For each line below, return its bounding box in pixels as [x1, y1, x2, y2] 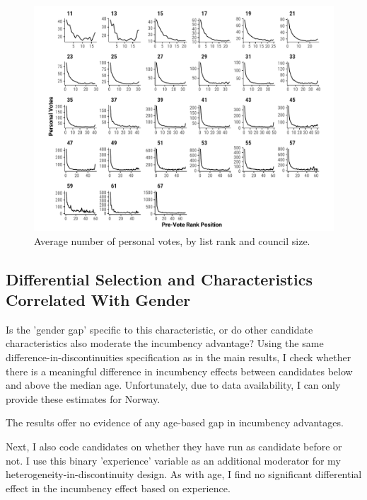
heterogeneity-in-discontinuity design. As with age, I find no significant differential [6, 467, 362, 482]
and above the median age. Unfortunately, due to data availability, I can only [6, 377, 341, 392]
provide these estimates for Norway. [6, 391, 161, 406]
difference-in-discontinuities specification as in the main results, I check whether [6, 349, 351, 364]
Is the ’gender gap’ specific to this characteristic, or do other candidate [6, 322, 313, 336]
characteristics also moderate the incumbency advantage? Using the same [6, 336, 324, 351]
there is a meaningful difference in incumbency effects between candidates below [6, 363, 353, 378]
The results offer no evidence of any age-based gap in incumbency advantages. [6, 415, 344, 430]
